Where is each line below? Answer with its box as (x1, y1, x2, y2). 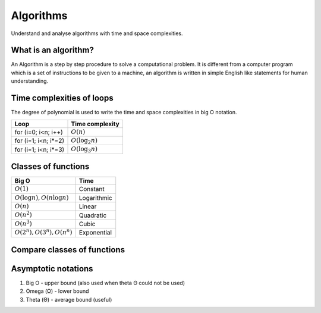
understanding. (11, 77, 49, 84)
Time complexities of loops (11, 93, 114, 104)
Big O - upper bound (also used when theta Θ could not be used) (26, 280, 185, 287)
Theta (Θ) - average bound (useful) (26, 296, 112, 303)
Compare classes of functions (11, 245, 125, 255)
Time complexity (71, 120, 120, 128)
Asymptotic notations (11, 264, 93, 274)
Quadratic (78, 211, 107, 220)
